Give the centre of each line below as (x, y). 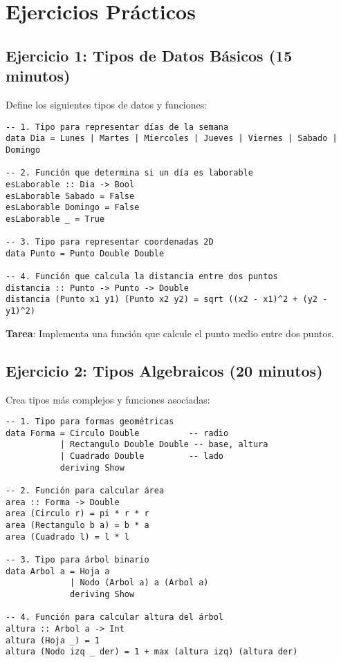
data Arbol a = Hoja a (58, 571)
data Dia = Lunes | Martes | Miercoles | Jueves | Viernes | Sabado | (172, 139)
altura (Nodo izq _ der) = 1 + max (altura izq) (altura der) (152, 652)
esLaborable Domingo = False (73, 208)
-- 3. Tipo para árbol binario (77, 559)
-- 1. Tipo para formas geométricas (90, 422)
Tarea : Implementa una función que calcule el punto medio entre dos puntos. (170, 333)
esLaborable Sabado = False (70, 196)
